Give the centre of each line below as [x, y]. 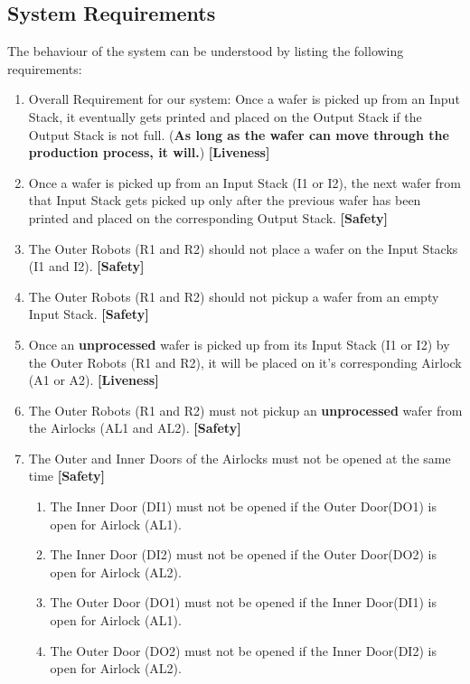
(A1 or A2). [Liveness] [94, 380]
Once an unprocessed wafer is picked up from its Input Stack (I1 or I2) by [239, 344]
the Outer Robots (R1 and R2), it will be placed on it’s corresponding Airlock [245, 362]
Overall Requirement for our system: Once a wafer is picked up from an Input [244, 99]
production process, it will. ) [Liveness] [149, 152]
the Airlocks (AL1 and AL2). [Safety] [135, 428]
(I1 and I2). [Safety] [86, 266]
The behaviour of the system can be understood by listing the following [206, 51]
